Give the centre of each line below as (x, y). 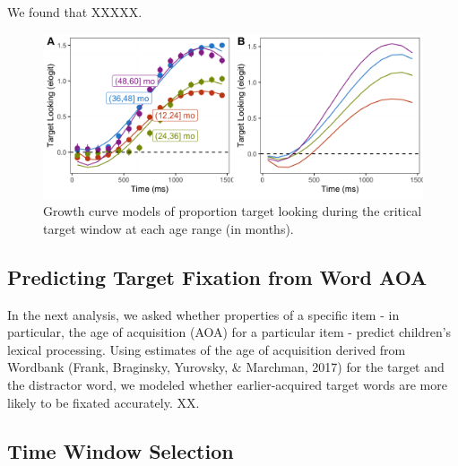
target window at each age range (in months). (169, 228)
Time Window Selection (121, 450)
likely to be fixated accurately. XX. (104, 402)
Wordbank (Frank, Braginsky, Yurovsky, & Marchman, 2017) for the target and (226, 367)
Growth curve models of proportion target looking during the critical (233, 211)
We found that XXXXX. (75, 12)
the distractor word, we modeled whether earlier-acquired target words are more (227, 385)
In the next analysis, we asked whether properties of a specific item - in (203, 314)
